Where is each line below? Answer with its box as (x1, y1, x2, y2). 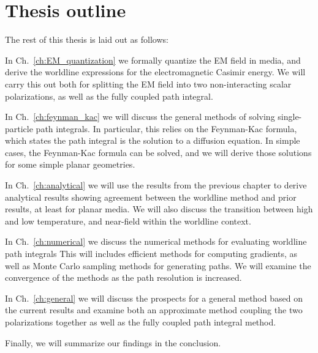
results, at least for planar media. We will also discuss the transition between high (5, 203, 313, 215)
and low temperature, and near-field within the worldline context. (5, 214, 251, 227)
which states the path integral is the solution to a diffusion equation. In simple (5, 134, 300, 147)
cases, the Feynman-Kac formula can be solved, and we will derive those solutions (5, 146, 312, 158)
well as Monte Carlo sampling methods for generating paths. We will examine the (5, 259, 311, 272)
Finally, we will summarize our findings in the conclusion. (5, 336, 221, 349)
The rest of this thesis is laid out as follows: (5, 33, 168, 46)
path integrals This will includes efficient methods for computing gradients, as (5, 247, 297, 260)
